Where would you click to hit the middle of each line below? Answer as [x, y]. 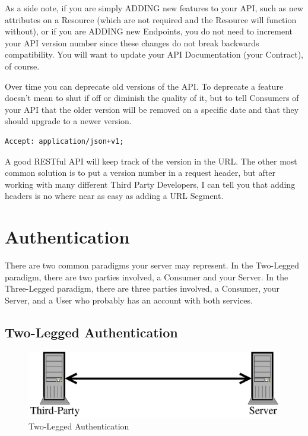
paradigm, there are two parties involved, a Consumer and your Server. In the [147, 277]
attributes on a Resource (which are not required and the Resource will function [151, 19]
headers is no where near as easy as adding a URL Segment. [114, 196]
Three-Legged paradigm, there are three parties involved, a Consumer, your [142, 288]
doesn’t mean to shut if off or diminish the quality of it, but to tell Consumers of [152, 98]
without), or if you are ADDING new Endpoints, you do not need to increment [149, 31]
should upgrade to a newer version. [68, 121]
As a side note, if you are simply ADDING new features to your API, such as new [154, 8]
